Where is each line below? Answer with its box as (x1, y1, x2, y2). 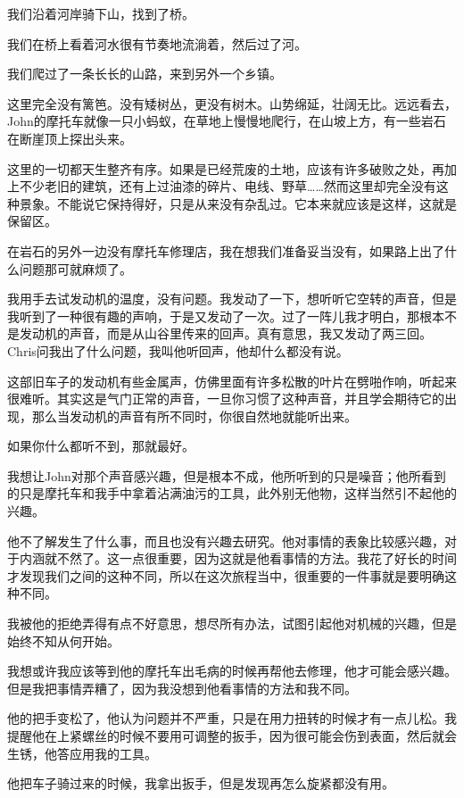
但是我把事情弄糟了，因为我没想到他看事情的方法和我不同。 (7, 678, 357, 697)
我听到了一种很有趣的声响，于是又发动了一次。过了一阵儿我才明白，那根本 (7, 306, 444, 325)
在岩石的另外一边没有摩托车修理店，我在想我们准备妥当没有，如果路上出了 (7, 241, 444, 260)
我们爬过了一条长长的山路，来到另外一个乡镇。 (7, 64, 282, 83)
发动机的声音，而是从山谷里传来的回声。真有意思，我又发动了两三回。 (19, 324, 432, 343)
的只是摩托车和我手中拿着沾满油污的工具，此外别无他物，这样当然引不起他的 (7, 484, 457, 503)
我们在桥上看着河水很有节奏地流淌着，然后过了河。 (7, 34, 307, 53)
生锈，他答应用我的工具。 (7, 744, 157, 762)
